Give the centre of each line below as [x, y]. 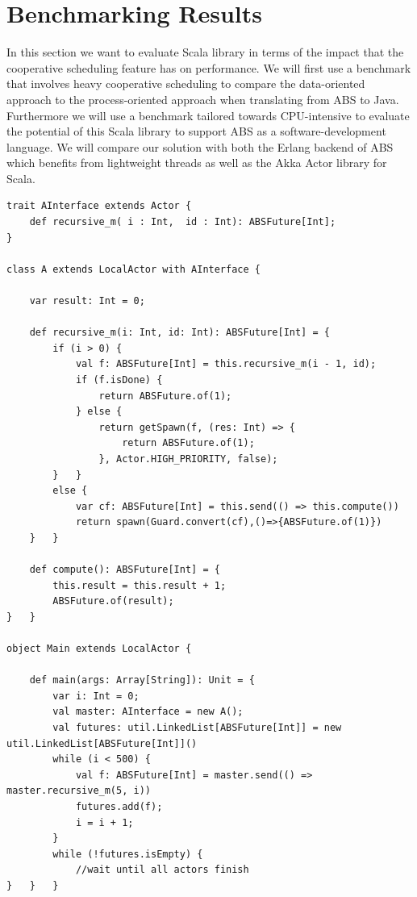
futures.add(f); [119, 807]
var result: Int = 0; [87, 301]
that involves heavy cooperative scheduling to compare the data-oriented [186, 83]
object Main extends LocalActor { [99, 649]
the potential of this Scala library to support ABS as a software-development [196, 131]
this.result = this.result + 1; [140, 585]
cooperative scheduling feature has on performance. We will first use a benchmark [209, 67]
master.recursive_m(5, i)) [79, 791]
